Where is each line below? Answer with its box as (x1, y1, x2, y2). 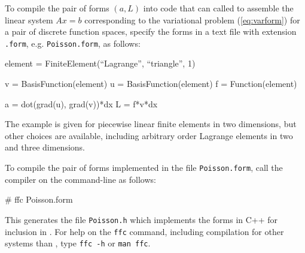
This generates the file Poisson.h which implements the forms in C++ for (5, 213, 278, 225)
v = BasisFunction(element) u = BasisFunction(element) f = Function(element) (5, 77, 297, 90)
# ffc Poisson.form (5, 193, 73, 206)
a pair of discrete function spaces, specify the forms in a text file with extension (5, 25, 297, 38)
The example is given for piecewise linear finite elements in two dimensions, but (5, 118, 297, 130)
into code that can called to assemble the (143, 2, 294, 14)
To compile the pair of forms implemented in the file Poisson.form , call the (5, 161, 283, 173)
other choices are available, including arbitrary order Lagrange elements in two (5, 129, 293, 141)
